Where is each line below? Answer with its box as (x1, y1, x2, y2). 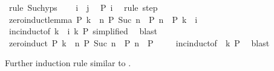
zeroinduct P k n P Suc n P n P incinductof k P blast (8, 36, 270, 49)
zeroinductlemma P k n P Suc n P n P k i (8, 13, 198, 25)
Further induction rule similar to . (5, 57, 131, 69)
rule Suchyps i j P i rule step (8, 1, 158, 13)
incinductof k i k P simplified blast (8, 25, 158, 37)
